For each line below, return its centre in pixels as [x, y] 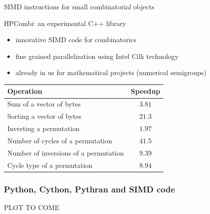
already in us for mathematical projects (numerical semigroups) [111, 72]
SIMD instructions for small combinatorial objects [79, 6]
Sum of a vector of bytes [44, 104]
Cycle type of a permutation [50, 165]
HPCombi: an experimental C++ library [65, 23]
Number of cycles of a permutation [60, 140]
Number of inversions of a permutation [66, 152]
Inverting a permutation [44, 128]
